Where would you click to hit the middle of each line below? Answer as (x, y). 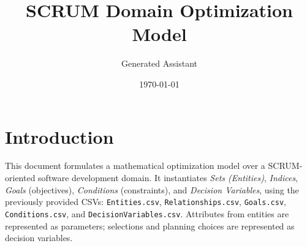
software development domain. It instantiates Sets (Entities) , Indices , (168, 178)
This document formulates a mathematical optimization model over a (135, 166)
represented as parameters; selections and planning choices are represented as (150, 225)
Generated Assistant (159, 63)
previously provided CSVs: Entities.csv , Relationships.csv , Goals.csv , (146, 202)
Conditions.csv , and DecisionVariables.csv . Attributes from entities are (147, 213)
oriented (20, 178)
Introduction (59, 136)
